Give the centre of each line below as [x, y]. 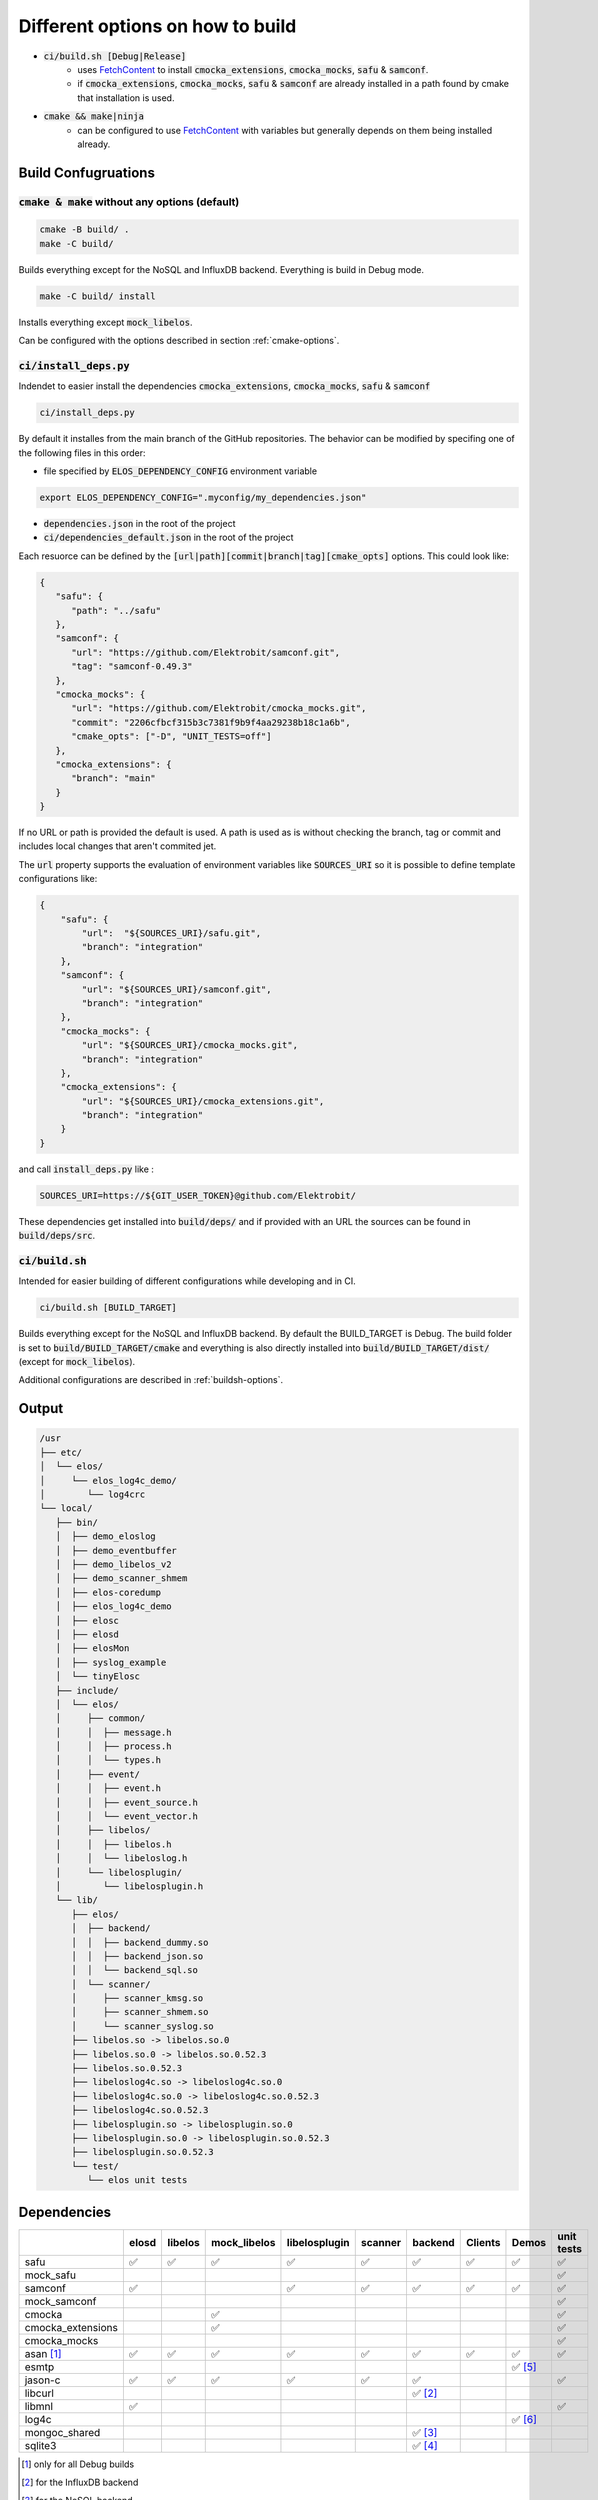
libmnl [39, 2406]
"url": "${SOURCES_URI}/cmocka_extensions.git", [203, 1101]
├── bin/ [77, 1522]
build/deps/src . [57, 1236]
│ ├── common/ [100, 1718]
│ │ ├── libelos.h [113, 1844]
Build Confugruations [86, 172]
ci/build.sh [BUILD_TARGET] [108, 1308]
